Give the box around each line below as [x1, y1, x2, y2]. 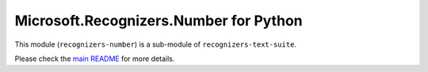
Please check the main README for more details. [14, 54, 175, 63]
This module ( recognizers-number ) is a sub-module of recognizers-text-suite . [14, 40, 297, 49]
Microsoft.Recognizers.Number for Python [14, 12, 303, 29]
